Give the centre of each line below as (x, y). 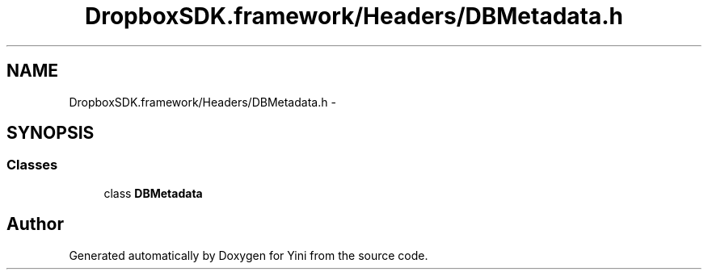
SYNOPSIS (51, 133)
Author (35, 224)
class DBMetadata (153, 193)
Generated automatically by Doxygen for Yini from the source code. (249, 255)
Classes (32, 165)
